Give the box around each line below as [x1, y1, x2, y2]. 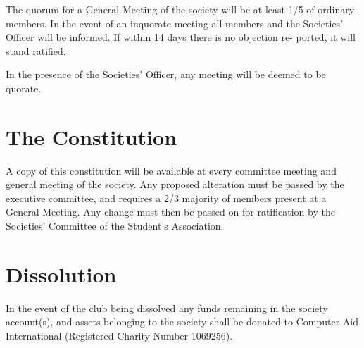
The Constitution [6, 122, 177, 151]
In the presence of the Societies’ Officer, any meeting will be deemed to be [6, 67, 326, 82]
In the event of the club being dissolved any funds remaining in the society [6, 300, 328, 315]
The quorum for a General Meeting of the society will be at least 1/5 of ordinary [6, 2, 355, 16]
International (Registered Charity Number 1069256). [6, 328, 233, 342]
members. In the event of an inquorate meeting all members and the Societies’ [6, 15, 344, 30]
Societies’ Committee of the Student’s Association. [6, 218, 224, 233]
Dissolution [6, 259, 117, 288]
